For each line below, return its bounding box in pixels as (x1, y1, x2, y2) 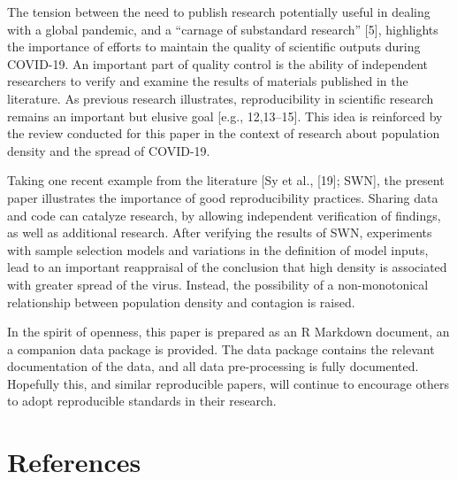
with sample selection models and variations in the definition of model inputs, (7, 240, 429, 259)
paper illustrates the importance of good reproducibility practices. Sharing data (7, 188, 438, 206)
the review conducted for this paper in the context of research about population (7, 124, 440, 143)
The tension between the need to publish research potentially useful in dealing (7, 3, 430, 20)
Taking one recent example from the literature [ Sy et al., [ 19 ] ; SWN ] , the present (7, 171, 445, 190)
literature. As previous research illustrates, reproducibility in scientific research (7, 89, 434, 107)
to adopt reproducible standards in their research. (7, 391, 277, 410)
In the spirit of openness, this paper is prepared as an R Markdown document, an (7, 322, 450, 341)
